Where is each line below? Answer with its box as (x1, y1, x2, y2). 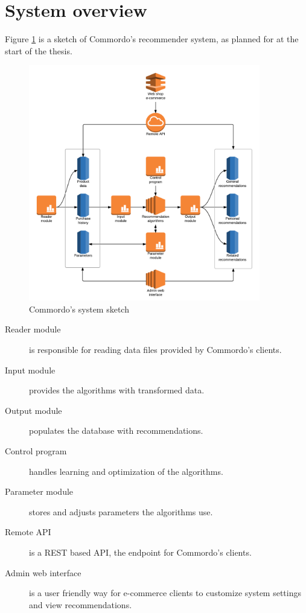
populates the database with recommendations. (29, 424, 203, 437)
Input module (5, 363, 56, 376)
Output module (5, 404, 62, 416)
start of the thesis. (5, 44, 72, 57)
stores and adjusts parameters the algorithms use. (29, 505, 213, 518)
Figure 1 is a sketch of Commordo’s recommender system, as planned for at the (5, 33, 299, 45)
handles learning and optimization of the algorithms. (29, 465, 223, 477)
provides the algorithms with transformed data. (29, 384, 205, 396)
